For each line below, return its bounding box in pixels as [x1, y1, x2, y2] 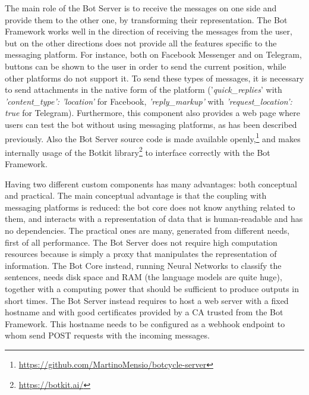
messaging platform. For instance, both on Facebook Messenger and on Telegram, [5, 48, 302, 61]
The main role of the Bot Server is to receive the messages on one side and [5, 2, 277, 14]
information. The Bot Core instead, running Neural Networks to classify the [5, 259, 282, 271]
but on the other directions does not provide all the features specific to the [5, 36, 277, 49]
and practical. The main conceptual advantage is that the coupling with [5, 189, 267, 202]
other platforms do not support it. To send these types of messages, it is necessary [5, 71, 304, 84]
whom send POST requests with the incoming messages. [5, 329, 210, 341]
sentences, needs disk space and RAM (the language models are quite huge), [5, 271, 282, 283]
